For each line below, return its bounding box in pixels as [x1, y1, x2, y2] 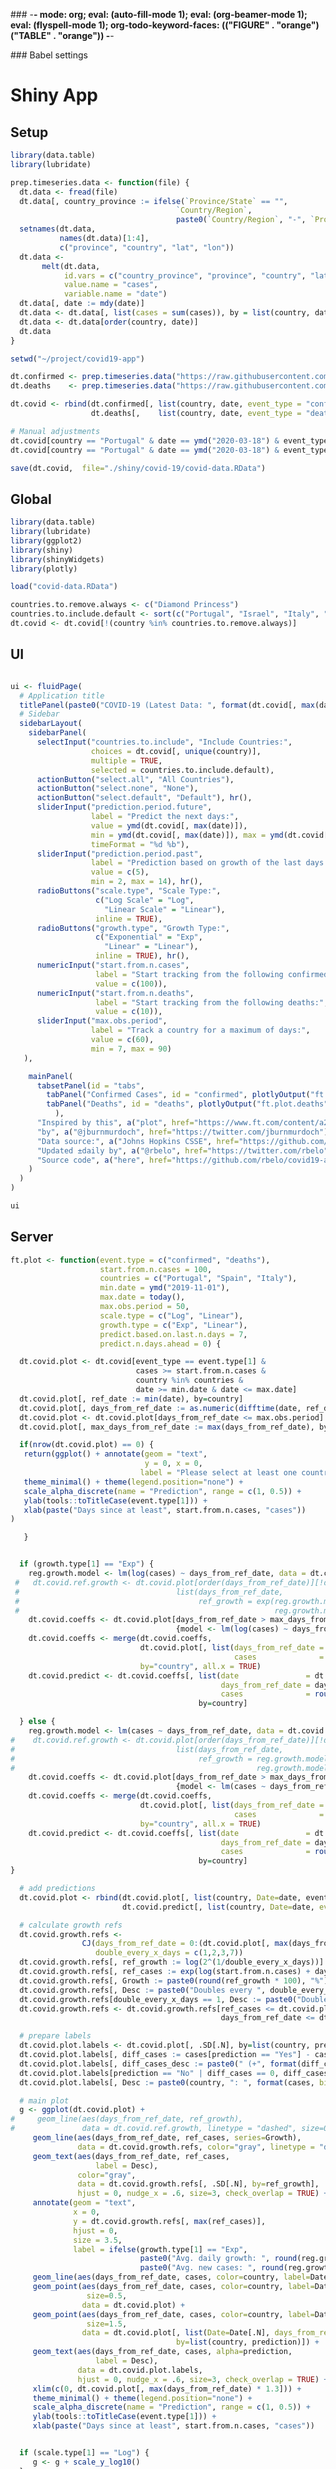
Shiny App [10, 84, 98, 107]
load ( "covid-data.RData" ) [10, 582, 118, 592]
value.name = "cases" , [63, 280, 159, 290]
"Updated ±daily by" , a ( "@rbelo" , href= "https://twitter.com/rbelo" [36, 1145, 329, 1156]
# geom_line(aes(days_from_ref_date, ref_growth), [10, 2114, 244, 2124]
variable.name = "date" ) [63, 289, 168, 299]
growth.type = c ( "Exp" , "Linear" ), [99, 1320, 248, 1330]
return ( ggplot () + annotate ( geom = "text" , [23, 1449, 208, 1459]
